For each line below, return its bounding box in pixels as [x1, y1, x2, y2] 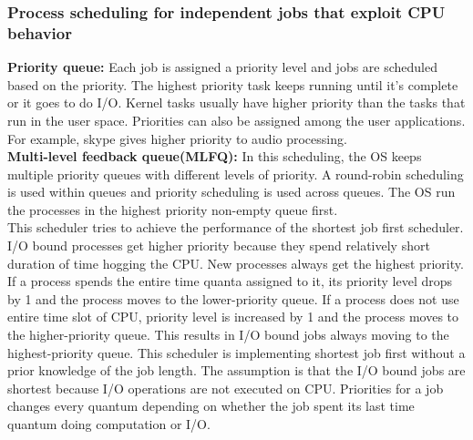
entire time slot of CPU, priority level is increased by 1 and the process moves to [7, 307, 459, 326]
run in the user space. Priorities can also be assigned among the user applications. [7, 110, 466, 129]
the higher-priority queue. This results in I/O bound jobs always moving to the [7, 325, 449, 344]
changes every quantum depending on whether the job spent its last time [7, 396, 415, 415]
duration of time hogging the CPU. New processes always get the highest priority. [7, 253, 464, 272]
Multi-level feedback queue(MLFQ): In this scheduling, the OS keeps [7, 147, 422, 166]
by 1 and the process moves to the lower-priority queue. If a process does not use [7, 289, 459, 308]
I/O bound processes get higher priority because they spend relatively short [7, 236, 430, 255]
